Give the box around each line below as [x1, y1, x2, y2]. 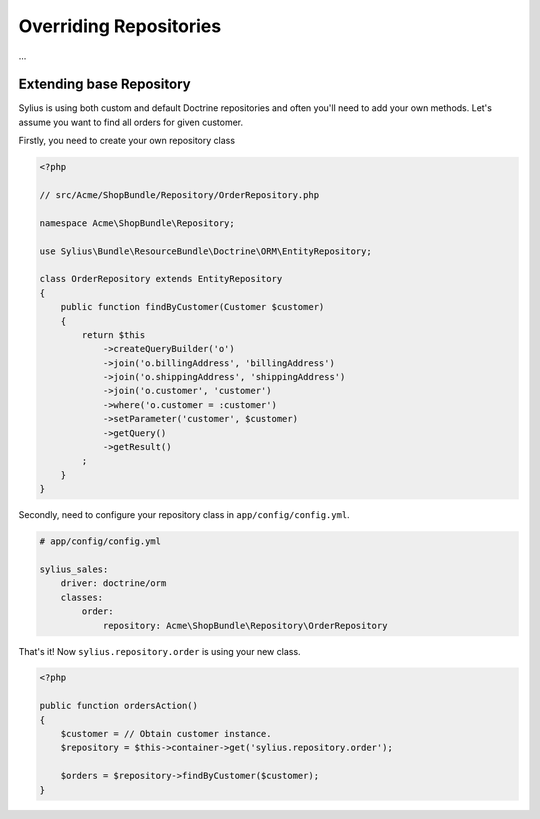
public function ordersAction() [39, 700, 199, 712]
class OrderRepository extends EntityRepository [39, 273, 283, 285]
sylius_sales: [39, 563, 109, 575]
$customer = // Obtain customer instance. [60, 728, 272, 740]
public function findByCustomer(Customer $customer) [60, 301, 325, 313]
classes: [60, 591, 104, 603]
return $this [81, 329, 146, 340]
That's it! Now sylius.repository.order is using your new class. [18, 645, 301, 657]
